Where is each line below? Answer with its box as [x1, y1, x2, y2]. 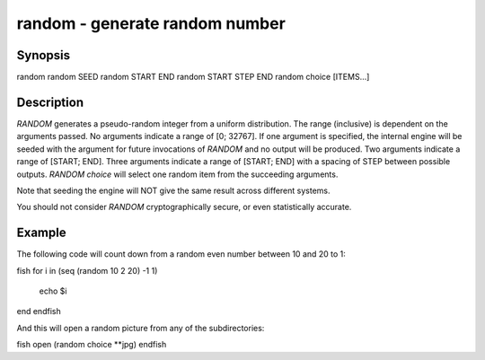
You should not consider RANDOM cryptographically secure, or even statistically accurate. [16, 202, 352, 213]
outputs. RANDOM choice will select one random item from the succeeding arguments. [16, 169, 339, 180]
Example [16, 225, 66, 241]
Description [16, 94, 84, 110]
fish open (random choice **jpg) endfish [16, 339, 167, 350]
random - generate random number [16, 13, 287, 33]
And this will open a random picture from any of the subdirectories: [16, 322, 265, 333]
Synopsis [16, 48, 71, 63]
